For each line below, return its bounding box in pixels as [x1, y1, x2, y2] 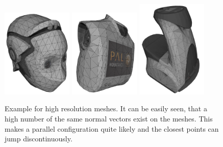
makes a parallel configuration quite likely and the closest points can [5, 123, 219, 134]
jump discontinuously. [5, 133, 72, 144]
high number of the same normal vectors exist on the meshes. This [5, 113, 213, 124]
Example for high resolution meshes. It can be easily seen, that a [5, 103, 207, 114]
